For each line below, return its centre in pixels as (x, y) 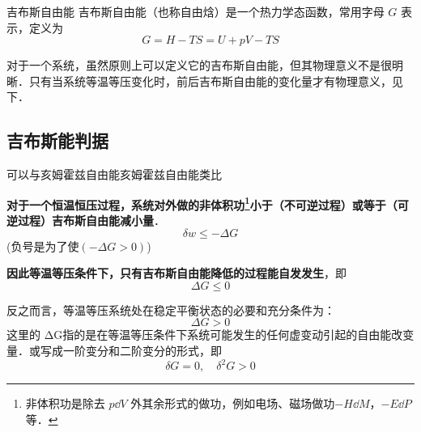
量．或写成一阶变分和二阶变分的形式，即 (114, 350)
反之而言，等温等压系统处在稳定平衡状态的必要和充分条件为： (171, 309)
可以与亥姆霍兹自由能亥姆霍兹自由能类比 (114, 174)
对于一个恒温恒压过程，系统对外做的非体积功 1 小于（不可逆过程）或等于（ (202, 203)
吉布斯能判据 (57, 140)
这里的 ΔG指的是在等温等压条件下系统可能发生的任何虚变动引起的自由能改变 (210, 335)
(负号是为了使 (43, 246)
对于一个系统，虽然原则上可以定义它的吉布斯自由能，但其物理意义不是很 (199, 65)
